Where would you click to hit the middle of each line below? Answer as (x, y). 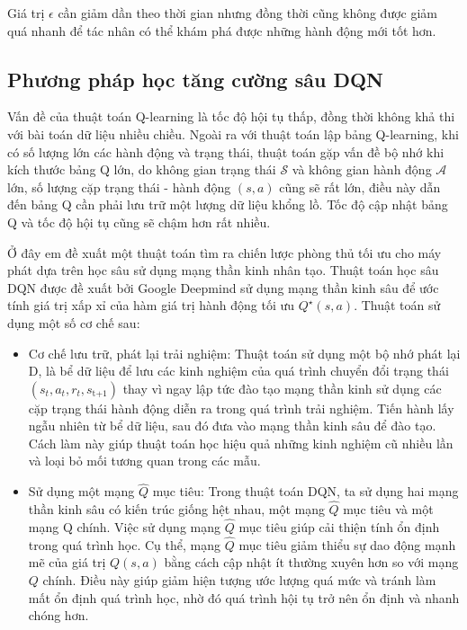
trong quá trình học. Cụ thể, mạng (125, 544)
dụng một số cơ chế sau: (74, 322)
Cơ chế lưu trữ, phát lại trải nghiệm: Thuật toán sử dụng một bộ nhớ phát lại (244, 353)
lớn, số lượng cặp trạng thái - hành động (119, 186)
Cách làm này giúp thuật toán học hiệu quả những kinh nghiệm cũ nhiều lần (241, 443)
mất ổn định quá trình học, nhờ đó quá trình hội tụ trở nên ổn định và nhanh (244, 597)
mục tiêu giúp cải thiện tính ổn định (339, 526)
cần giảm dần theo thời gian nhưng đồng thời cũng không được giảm (248, 13)
